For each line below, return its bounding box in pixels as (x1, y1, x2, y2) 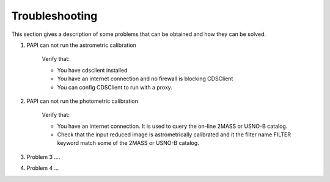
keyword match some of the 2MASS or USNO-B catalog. (57, 139, 200, 147)
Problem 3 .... (26, 153, 61, 161)
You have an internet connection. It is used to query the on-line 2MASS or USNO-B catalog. (57, 122, 288, 130)
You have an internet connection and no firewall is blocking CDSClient (57, 75, 233, 82)
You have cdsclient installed (57, 66, 128, 74)
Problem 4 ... (26, 164, 59, 172)
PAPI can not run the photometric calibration (26, 97, 139, 105)
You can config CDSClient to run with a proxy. (57, 83, 172, 91)
